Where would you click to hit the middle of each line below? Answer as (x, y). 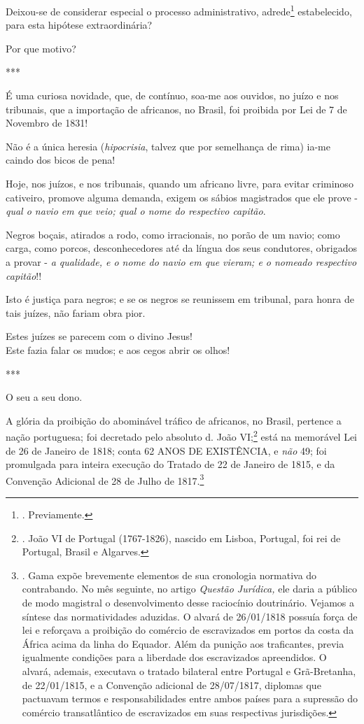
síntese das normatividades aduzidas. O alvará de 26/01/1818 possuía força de (190, 616)
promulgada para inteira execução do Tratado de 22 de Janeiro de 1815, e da (170, 464)
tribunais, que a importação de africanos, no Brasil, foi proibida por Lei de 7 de (176, 109)
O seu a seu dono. (44, 397)
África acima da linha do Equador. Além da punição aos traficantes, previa (183, 643)
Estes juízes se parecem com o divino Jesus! (99, 336)
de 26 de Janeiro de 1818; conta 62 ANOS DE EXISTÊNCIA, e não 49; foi (166, 450)
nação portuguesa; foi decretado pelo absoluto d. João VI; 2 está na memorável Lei (182, 435)
